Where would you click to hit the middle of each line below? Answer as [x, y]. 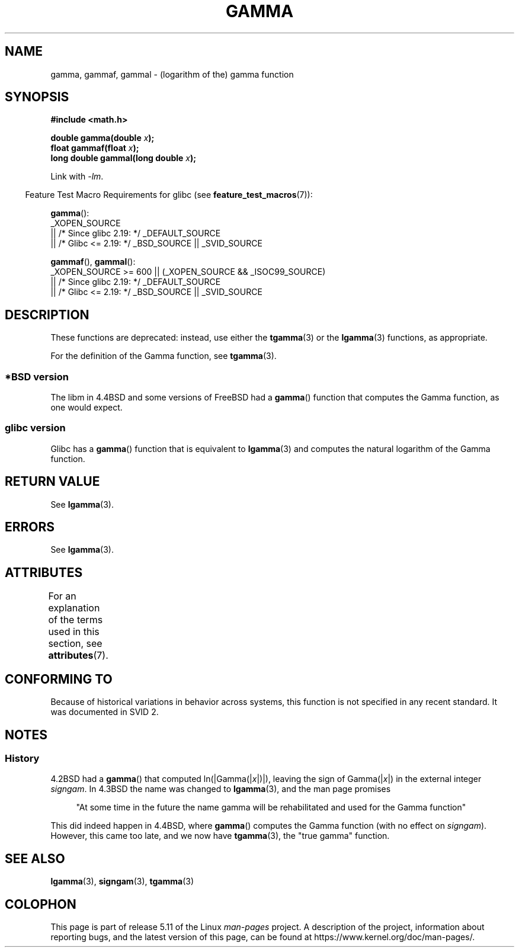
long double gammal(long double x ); [124, 158]
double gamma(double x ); [102, 138]
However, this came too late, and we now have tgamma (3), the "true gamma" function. [220, 836]
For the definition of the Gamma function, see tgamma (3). [164, 356]
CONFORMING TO [59, 679]
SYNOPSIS [37, 97]
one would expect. [86, 408]
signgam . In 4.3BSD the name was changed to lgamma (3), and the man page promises [221, 789]
